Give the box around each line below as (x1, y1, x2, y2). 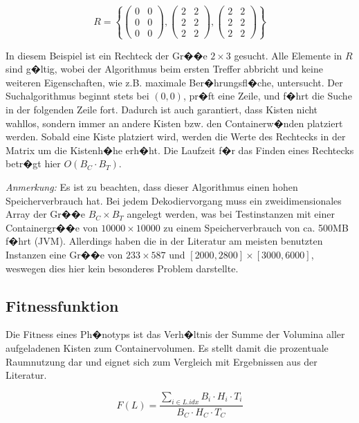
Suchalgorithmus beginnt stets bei (6, 88, 149, 103)
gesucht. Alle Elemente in (234, 48, 342, 62)
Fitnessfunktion (6, 294, 119, 316)
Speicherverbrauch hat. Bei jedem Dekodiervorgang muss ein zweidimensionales (6, 193, 342, 207)
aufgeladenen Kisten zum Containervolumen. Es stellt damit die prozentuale (6, 340, 329, 355)
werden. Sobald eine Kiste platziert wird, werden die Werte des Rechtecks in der (6, 129, 346, 144)
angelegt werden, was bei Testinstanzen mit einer (127, 207, 335, 221)
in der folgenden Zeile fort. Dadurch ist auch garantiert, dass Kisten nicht (6, 102, 318, 117)
